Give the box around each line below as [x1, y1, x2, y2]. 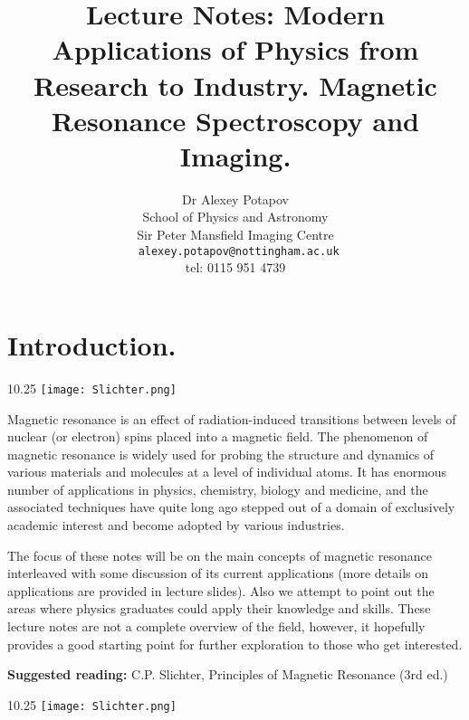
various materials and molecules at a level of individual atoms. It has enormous [7, 462, 447, 481]
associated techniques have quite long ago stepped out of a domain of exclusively [7, 497, 455, 516]
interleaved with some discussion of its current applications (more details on [7, 564, 429, 583]
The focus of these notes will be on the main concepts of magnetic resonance [7, 545, 432, 564]
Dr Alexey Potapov [182, 189, 289, 208]
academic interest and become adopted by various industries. [7, 516, 345, 535]
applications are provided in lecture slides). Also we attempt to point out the [7, 581, 435, 600]
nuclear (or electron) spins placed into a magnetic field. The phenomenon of [7, 427, 428, 446]
